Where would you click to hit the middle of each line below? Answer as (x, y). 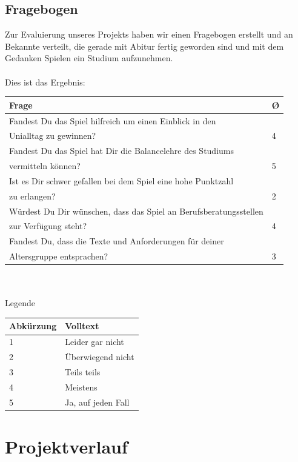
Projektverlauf (66, 446)
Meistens (81, 387)
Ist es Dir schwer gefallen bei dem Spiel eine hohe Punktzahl (121, 180)
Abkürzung (33, 326)
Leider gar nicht (94, 342)
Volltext (82, 326)
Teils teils (83, 372)
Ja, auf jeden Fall (97, 402)
